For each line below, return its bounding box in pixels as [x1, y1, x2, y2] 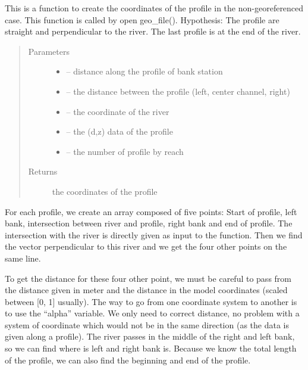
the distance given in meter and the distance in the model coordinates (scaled [5, 284, 288, 296]
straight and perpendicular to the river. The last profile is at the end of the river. [5, 25, 301, 38]
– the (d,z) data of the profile [66, 125, 173, 138]
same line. [5, 251, 41, 264]
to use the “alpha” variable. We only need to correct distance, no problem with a [5, 307, 300, 319]
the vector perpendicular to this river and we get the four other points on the [5, 240, 287, 253]
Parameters [28, 45, 70, 57]
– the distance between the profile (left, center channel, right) [66, 85, 290, 97]
